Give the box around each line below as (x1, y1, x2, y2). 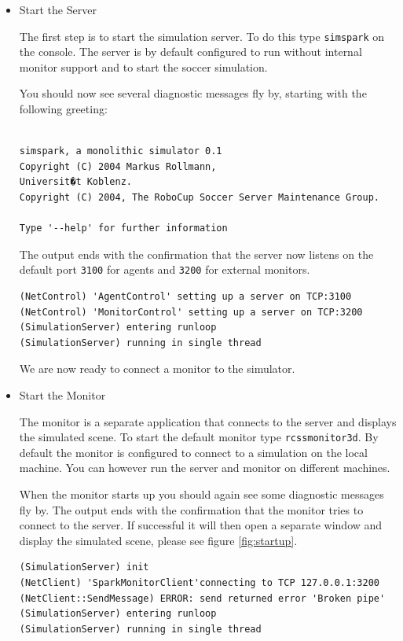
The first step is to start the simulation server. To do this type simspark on (19, 28, 385, 44)
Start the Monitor (19, 387, 106, 403)
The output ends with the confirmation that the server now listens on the (19, 245, 374, 262)
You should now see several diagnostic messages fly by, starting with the (19, 85, 367, 101)
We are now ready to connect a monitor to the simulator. (19, 360, 295, 377)
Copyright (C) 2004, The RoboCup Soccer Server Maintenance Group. (19, 192, 379, 203)
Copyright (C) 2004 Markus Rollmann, (19, 160, 217, 172)
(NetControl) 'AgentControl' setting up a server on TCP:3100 (19, 291, 352, 303)
